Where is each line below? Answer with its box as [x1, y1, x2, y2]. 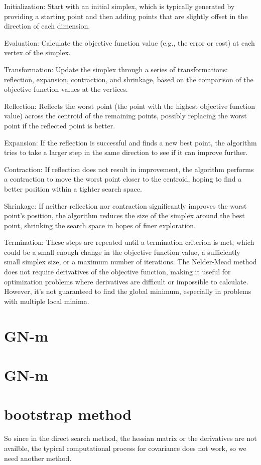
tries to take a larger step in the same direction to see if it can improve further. [4, 147, 248, 158]
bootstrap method [4, 404, 132, 424]
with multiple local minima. [4, 295, 89, 306]
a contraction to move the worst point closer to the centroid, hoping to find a [4, 174, 242, 184]
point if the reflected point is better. [4, 120, 115, 130]
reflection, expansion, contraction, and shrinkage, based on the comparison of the [4, 74, 253, 84]
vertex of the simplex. [4, 47, 71, 58]
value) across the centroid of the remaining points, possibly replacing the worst [4, 110, 247, 121]
